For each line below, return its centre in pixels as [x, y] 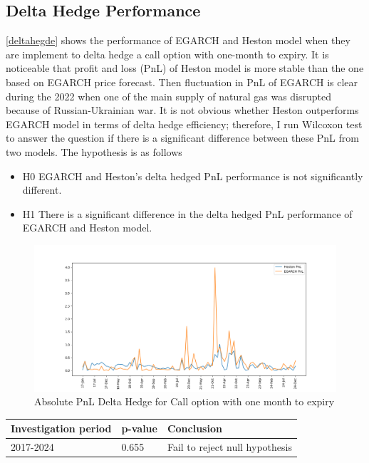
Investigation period [61, 428]
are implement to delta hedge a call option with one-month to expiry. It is [167, 54]
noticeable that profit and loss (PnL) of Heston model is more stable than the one [185, 68]
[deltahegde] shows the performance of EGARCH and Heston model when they [178, 40]
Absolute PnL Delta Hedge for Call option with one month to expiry [184, 401]
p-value [139, 428]
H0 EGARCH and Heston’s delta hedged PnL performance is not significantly [193, 176]
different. [42, 190]
